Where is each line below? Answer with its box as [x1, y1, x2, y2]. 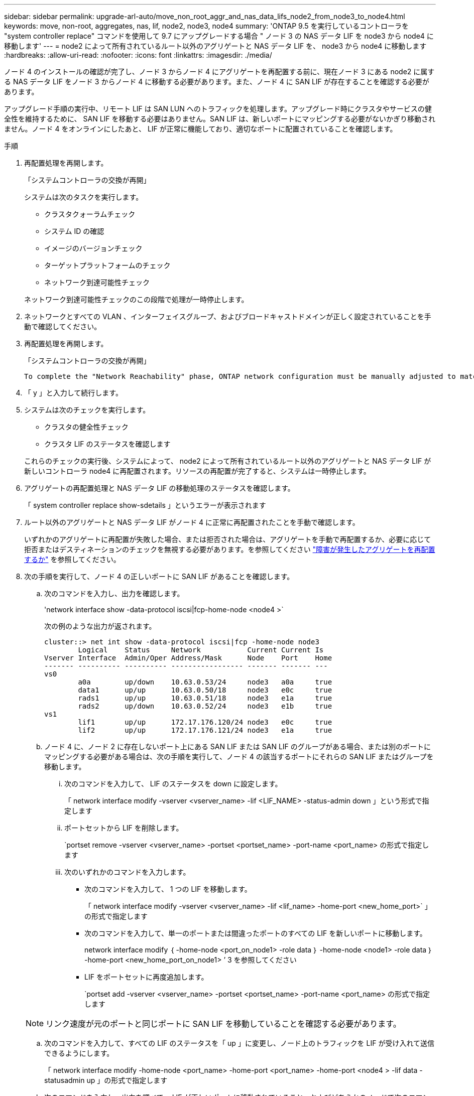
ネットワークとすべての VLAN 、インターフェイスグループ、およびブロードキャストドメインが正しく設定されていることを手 [24, 312, 431, 321]
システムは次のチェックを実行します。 [24, 405, 150, 414]
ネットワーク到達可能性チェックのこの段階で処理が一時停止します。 [24, 295, 249, 304]
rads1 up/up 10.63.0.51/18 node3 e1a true [78, 694, 332, 702]
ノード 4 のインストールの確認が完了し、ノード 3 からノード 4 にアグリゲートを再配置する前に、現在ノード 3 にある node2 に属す [4, 67, 435, 76]
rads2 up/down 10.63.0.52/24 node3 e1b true [78, 702, 332, 710]
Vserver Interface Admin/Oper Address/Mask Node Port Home [44, 654, 332, 662]
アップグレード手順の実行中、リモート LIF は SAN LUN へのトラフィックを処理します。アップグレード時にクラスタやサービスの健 [4, 104, 432, 113]
